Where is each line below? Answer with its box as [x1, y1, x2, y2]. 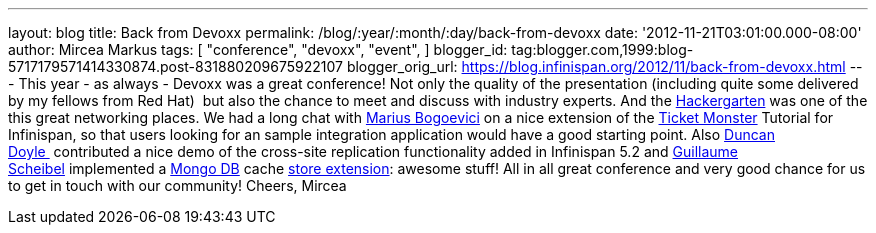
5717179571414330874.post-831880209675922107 [8, 58, 343, 75]
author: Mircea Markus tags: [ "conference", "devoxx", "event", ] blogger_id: [8, 41, 508, 58]
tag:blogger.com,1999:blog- [511, 41, 694, 58]
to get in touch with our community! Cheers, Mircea [8, 177, 347, 194]
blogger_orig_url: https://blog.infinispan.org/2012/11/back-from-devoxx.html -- [346, 58, 863, 75]
